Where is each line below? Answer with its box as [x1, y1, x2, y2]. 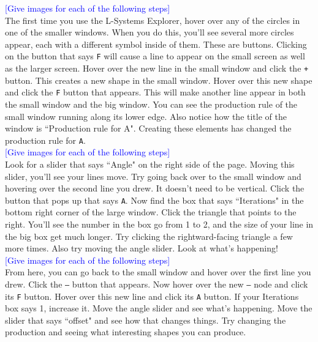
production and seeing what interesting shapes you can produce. [5, 325, 246, 338]
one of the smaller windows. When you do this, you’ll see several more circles [5, 26, 294, 39]
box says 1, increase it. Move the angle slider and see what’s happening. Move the [5, 302, 312, 314]
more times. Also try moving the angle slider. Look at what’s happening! [5, 242, 278, 255]
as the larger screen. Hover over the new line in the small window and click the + [5, 62, 309, 75]
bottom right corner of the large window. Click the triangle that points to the [5, 206, 297, 218]
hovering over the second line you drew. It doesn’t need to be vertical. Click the [5, 182, 305, 195]
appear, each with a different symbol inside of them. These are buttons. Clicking [5, 37, 307, 50]
